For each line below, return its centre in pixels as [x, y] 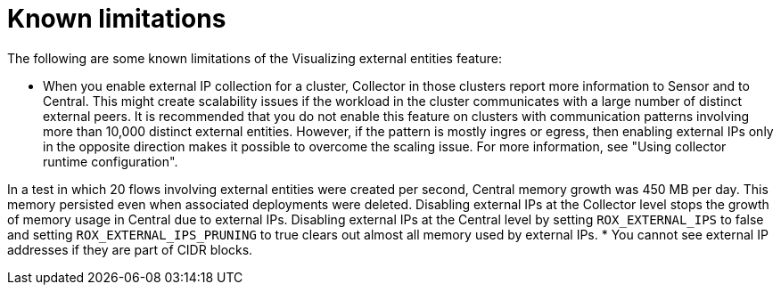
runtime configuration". [111, 161]
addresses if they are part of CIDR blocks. [130, 249]
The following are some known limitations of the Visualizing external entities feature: [255, 58]
